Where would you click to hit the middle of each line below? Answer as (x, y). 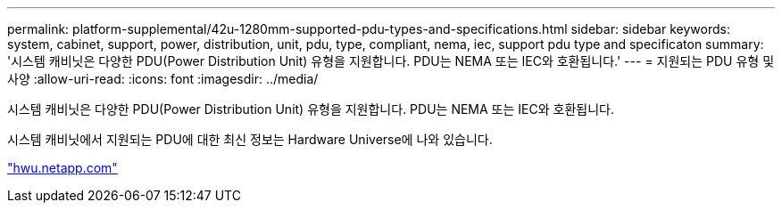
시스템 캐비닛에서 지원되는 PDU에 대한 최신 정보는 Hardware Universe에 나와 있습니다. (250, 139)
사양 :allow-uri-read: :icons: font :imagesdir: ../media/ (163, 79)
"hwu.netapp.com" (62, 168)
